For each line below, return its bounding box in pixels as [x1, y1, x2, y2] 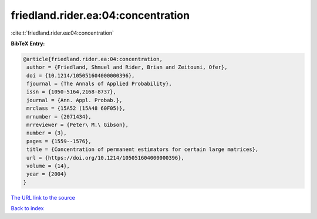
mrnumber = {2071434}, [26, 113, 92, 120]
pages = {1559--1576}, [26, 138, 92, 144]
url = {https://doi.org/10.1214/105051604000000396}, [26, 154, 184, 161]
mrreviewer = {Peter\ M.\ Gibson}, [26, 122, 129, 129]
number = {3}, [26, 130, 67, 136]
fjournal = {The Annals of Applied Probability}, [26, 80, 173, 87]
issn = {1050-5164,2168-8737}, [26, 89, 117, 95]
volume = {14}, [26, 163, 70, 169]
